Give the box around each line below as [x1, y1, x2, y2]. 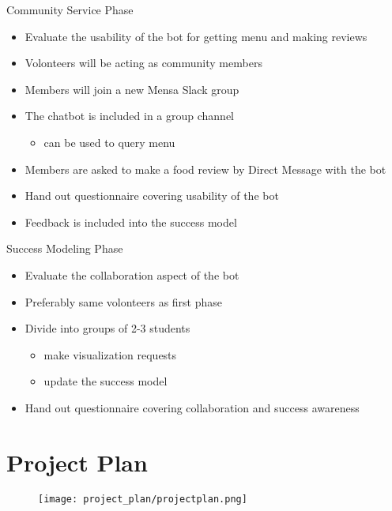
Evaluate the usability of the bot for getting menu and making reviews [24, 28, 367, 44]
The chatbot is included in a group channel [24, 107, 234, 124]
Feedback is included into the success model [24, 213, 237, 230]
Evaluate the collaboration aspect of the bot [24, 266, 239, 283]
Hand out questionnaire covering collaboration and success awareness [24, 399, 360, 415]
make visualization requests [43, 346, 177, 363]
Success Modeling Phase [6, 240, 123, 257]
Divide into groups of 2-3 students [24, 320, 190, 336]
